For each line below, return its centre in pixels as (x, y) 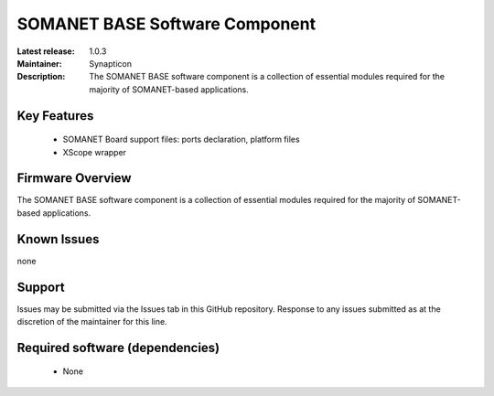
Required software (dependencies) (118, 348)
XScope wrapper (95, 152)
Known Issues (58, 239)
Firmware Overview (74, 178)
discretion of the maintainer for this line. (92, 322)
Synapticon (111, 63)
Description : (41, 77)
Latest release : (46, 51)
